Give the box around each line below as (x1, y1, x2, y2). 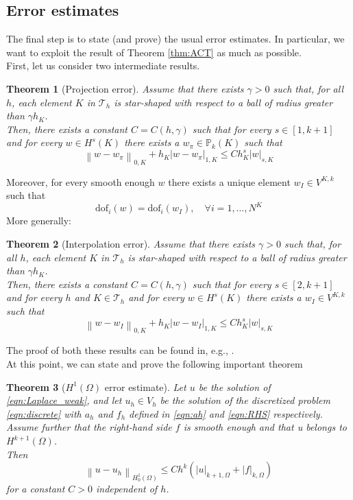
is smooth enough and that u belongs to (183, 420, 347, 434)
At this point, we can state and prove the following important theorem (6, 357, 303, 371)
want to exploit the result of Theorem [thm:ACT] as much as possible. (6, 45, 302, 59)
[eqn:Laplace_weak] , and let (6, 393, 122, 407)
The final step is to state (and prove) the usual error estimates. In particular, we (6, 32, 345, 46)
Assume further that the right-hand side (6, 420, 172, 434)
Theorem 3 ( (6, 379, 66, 394)
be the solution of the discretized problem (160, 393, 330, 407)
